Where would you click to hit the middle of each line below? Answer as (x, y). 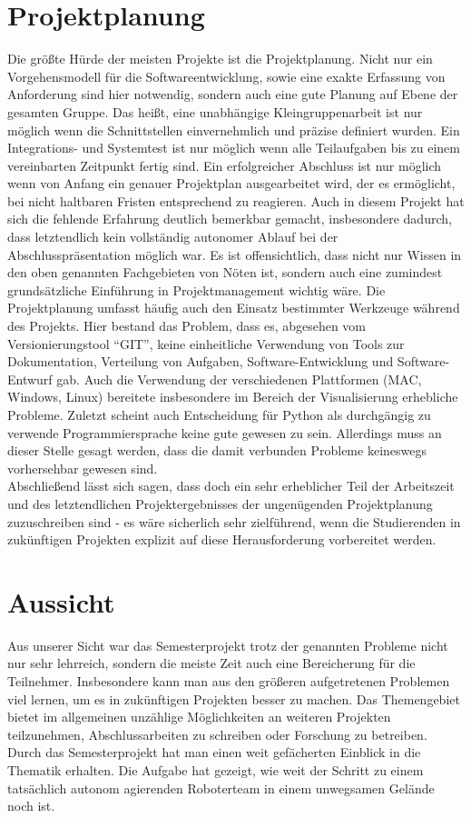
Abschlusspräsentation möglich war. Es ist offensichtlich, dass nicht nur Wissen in (235, 254)
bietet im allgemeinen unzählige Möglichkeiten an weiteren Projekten (199, 717)
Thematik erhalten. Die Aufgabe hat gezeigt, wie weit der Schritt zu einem (216, 770)
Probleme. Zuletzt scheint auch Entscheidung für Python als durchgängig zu (219, 414)
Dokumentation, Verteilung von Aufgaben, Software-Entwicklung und (201, 361)
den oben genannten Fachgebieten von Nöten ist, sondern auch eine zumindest (225, 272)
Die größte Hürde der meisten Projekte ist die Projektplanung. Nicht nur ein (220, 59)
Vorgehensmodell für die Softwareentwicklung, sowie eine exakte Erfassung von (226, 76)
